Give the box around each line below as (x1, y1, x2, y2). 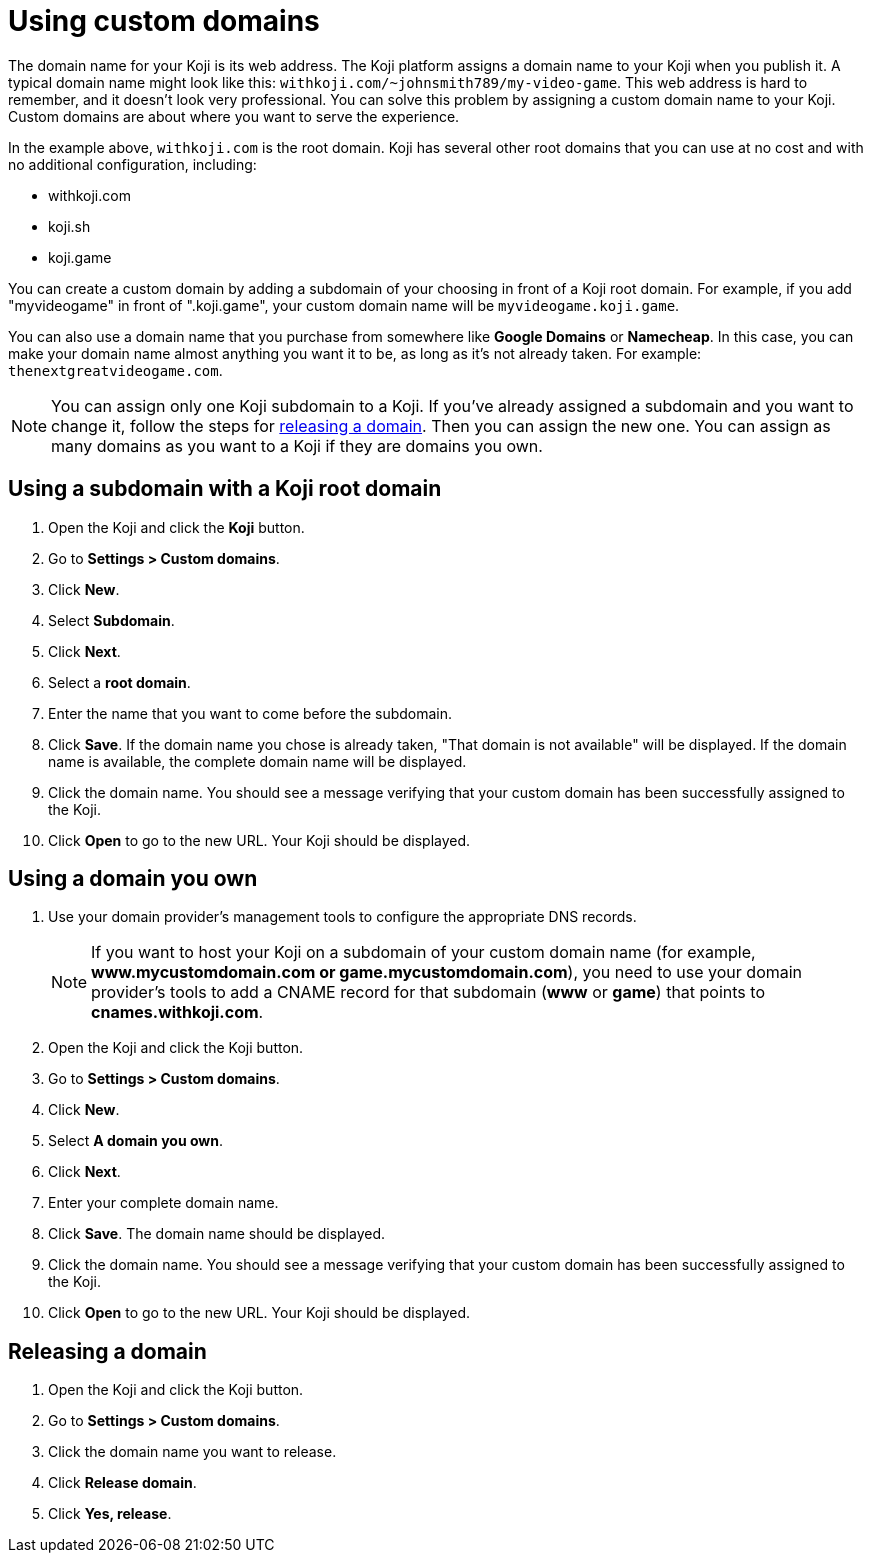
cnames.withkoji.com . (91, 1002, 264, 1023)
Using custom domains (8, 4, 320, 38)
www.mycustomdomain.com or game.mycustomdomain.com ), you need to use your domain (91, 962, 803, 983)
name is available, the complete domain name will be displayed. (48, 752, 467, 770)
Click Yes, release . (48, 1505, 172, 1523)
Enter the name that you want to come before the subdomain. (48, 704, 453, 722)
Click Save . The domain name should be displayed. (48, 1225, 386, 1243)
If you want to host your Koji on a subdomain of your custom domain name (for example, (91, 942, 756, 963)
